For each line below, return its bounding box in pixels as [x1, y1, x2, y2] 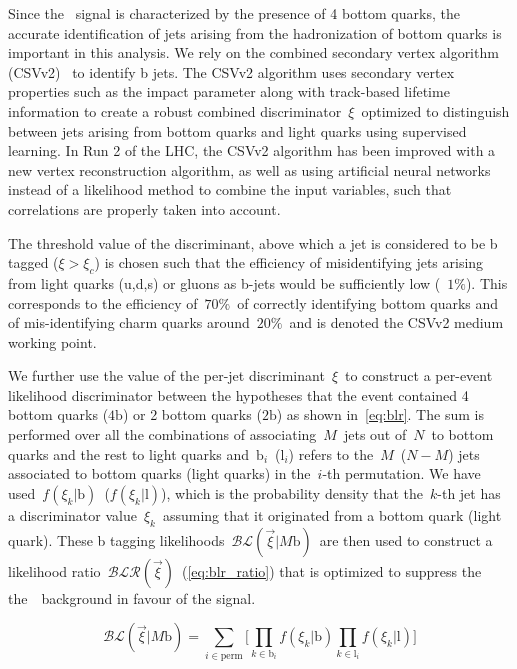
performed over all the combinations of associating [8, 424, 317, 445]
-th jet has [437, 482, 501, 503]
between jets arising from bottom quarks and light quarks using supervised [8, 120, 467, 141]
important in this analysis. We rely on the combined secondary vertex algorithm [8, 42, 499, 63]
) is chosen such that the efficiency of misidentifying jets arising [94, 252, 484, 273]
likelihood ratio [8, 560, 101, 581]
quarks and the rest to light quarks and [8, 443, 250, 464]
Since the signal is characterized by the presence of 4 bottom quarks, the [8, 3, 460, 23]
